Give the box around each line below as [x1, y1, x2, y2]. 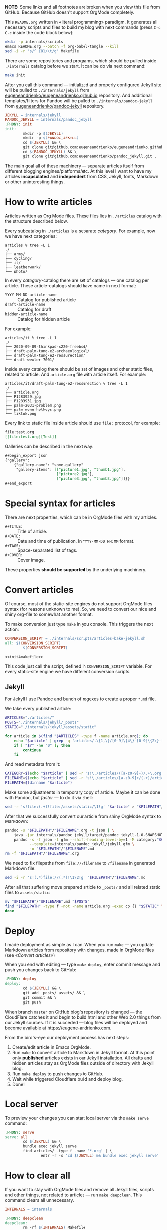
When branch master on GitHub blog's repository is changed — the [5, 1009, 143, 1015]
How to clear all [5, 1170, 71, 1181]
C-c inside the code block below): [5, 30, 74, 35]
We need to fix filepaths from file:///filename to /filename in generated [5, 860, 155, 866]
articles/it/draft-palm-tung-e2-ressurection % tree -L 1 [5, 381, 128, 386]
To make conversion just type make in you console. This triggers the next [5, 621, 153, 627]
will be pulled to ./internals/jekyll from [5, 87, 90, 93]
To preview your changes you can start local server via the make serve [5, 1115, 149, 1121]
